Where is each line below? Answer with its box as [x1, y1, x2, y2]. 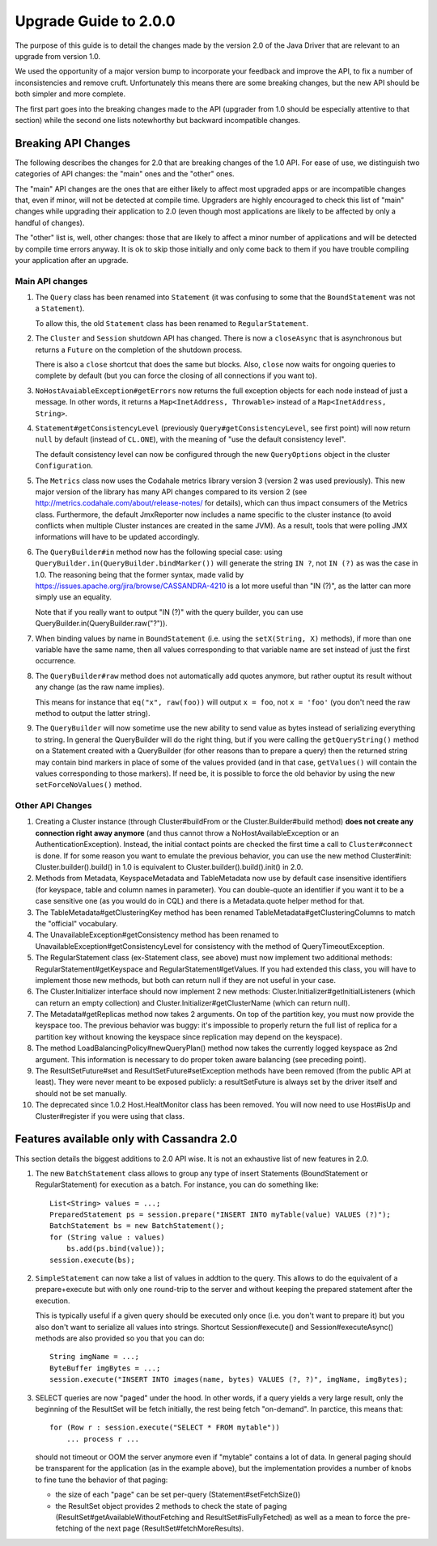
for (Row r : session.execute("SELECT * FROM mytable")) [49, 1423, 281, 1432]
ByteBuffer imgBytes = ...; [49, 1363, 161, 1373]
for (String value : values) [49, 1232, 165, 1242]
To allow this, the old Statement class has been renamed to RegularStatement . [35, 318, 309, 328]
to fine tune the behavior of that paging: [35, 1475, 168, 1485]
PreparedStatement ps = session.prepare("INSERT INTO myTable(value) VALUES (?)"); [49, 1210, 392, 1219]
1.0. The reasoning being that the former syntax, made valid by [35, 570, 244, 579]
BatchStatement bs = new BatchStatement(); [49, 1222, 225, 1230]
